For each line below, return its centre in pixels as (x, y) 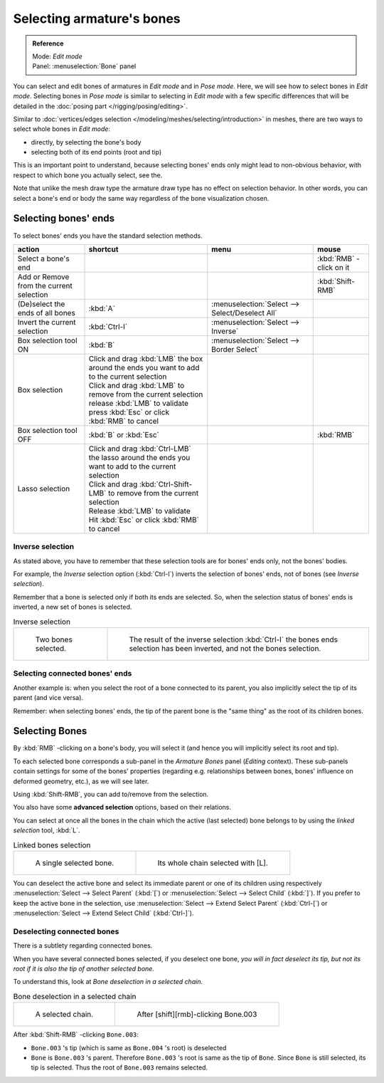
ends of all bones (47, 313)
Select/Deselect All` (244, 313)
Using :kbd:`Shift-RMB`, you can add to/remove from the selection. (111, 794)
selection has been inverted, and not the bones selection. (225, 648)
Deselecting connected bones (66, 931)
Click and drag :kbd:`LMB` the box (146, 358)
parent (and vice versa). (48, 698)
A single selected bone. (75, 863)
